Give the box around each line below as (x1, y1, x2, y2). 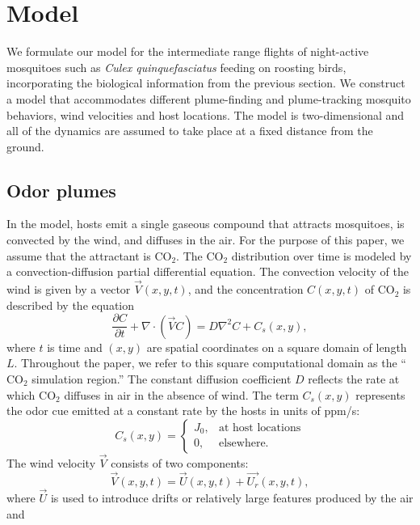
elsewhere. (218, 438, 269, 450)
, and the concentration (187, 281, 304, 298)
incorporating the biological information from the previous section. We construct (6, 74, 405, 91)
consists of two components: (111, 454, 249, 471)
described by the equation (6, 296, 135, 313)
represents (355, 386, 405, 403)
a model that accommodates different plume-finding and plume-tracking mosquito (6, 90, 411, 107)
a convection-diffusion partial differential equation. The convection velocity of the (6, 263, 409, 280)
